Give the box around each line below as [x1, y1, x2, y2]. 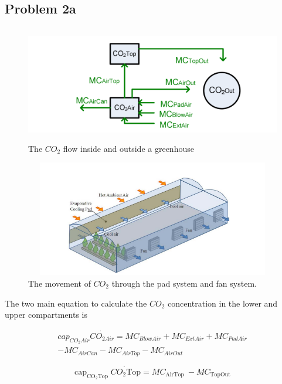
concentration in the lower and [167, 297, 278, 309]
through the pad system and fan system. [111, 277, 257, 289]
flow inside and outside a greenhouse [63, 142, 194, 154]
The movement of [28, 277, 91, 289]
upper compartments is [5, 308, 88, 321]
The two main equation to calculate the [5, 297, 147, 309]
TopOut [210, 372, 230, 378]
